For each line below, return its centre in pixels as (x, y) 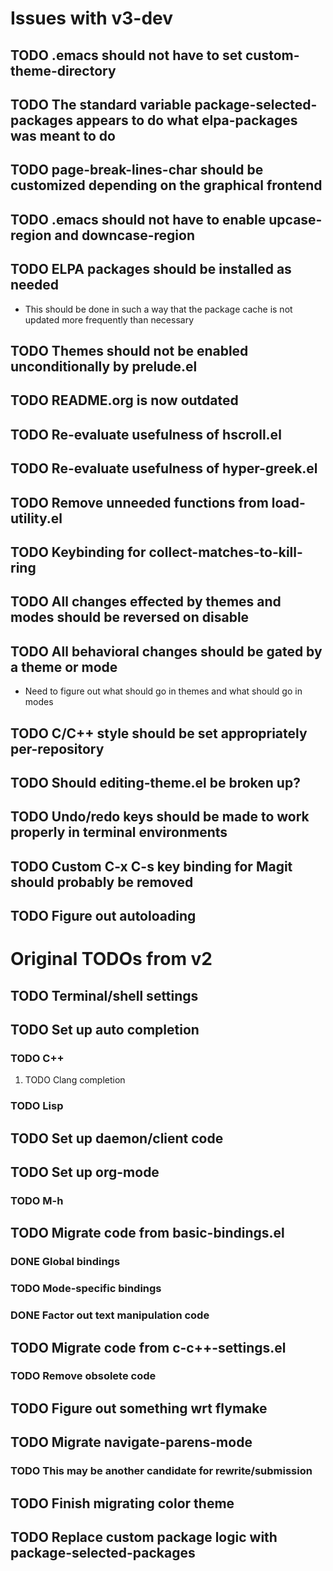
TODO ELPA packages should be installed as (151, 269)
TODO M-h (37, 1200)
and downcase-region (124, 235)
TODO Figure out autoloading (103, 916)
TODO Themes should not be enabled (129, 350)
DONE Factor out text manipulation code (110, 1315)
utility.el (36, 518)
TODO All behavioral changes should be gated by (166, 651)
